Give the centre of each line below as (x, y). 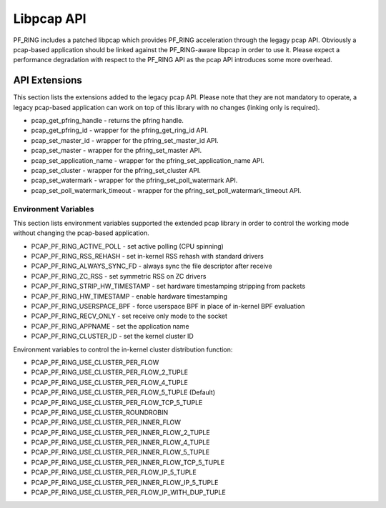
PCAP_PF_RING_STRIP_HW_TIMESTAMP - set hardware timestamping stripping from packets (168, 287)
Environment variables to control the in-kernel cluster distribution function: (123, 349)
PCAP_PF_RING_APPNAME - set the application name (110, 326)
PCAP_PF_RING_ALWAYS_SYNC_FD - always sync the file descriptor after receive (152, 266)
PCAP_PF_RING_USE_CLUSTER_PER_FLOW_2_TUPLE (110, 372)
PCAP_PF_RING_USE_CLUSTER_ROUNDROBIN (99, 412)
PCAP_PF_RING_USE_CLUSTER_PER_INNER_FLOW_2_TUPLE (120, 432)
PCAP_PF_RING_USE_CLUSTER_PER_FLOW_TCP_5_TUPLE (117, 402)
